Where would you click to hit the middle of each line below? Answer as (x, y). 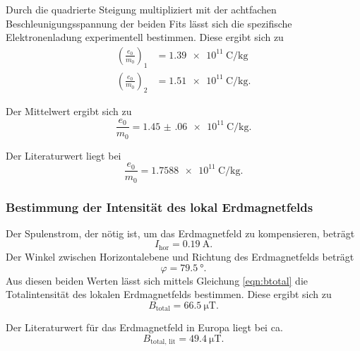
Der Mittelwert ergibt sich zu (69, 111)
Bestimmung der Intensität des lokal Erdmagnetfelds (160, 207)
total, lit (163, 342)
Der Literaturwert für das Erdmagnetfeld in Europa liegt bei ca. (144, 327)
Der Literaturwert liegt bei (64, 155)
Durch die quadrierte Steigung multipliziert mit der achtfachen (141, 9)
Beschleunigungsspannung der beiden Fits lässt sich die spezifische (149, 23)
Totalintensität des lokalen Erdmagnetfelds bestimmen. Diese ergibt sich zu (169, 294)
